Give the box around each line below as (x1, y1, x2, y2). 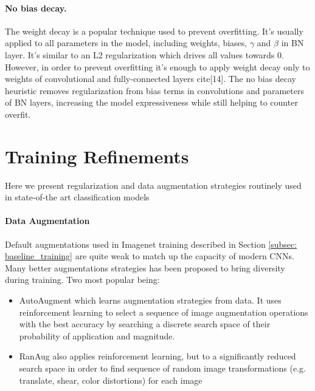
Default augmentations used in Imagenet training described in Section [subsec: (5, 237, 297, 250)
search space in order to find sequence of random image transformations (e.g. (19, 362, 306, 374)
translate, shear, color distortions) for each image (19, 373, 202, 386)
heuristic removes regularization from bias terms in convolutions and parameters (5, 84, 304, 97)
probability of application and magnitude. (19, 329, 175, 342)
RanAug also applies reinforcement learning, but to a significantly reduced (19, 350, 296, 362)
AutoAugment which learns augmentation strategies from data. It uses (19, 294, 282, 307)
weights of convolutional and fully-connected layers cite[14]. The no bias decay (5, 72, 296, 85)
